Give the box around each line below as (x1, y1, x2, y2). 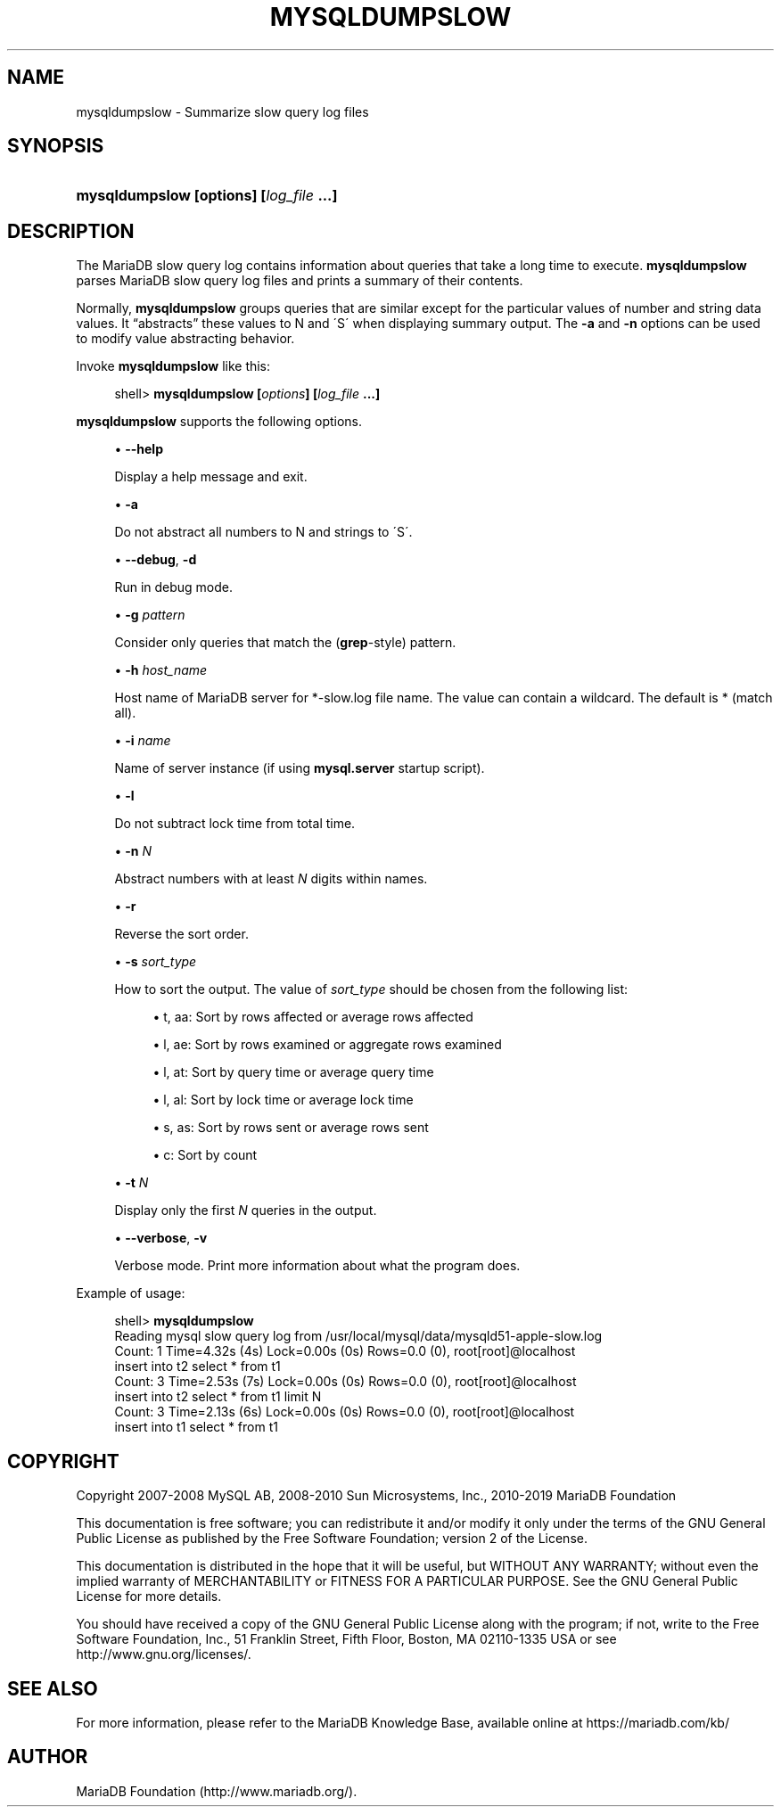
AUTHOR (7, 1745, 88, 1769)
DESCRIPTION (7, 219, 135, 242)
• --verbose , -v (114, 1230, 208, 1246)
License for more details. (76, 1588, 222, 1605)
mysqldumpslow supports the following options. (76, 414, 363, 430)
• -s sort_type (114, 954, 197, 970)
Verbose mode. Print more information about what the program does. (114, 1258, 521, 1274)
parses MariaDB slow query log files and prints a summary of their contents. (76, 273, 523, 289)
